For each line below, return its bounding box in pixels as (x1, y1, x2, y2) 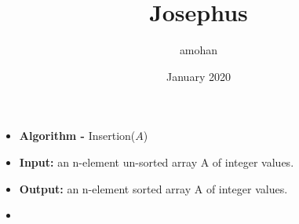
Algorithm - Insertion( (19, 127, 136, 144)
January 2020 (166, 68, 231, 84)
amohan (179, 42, 218, 58)
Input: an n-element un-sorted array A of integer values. (19, 153, 294, 170)
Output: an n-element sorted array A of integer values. (19, 180, 288, 196)
